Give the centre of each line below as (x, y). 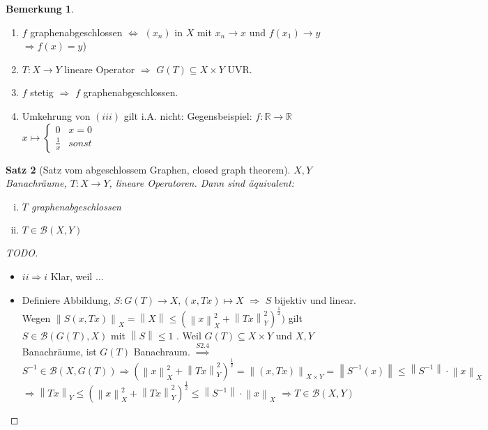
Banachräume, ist (59, 351)
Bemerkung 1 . (40, 8)
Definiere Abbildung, (66, 299)
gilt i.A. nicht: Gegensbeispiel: (188, 115)
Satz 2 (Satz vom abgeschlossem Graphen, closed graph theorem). (148, 169)
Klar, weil (71, 276)
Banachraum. (162, 351)
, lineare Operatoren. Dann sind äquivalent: (202, 183)
